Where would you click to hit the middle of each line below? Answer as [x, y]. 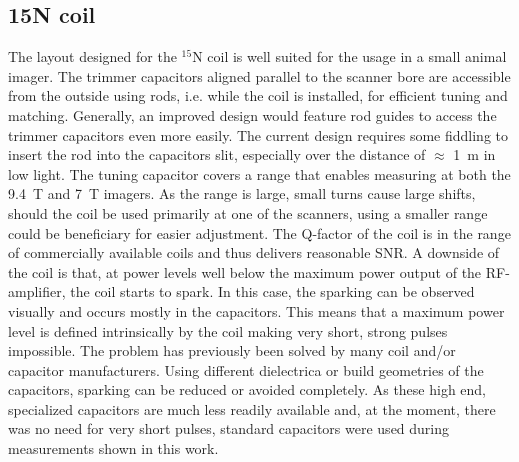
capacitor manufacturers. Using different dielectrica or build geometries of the [246, 369]
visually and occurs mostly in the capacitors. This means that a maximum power [256, 310]
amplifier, [37, 291]
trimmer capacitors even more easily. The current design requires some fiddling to [258, 134]
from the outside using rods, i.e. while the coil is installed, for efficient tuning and [258, 95]
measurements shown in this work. [113, 448]
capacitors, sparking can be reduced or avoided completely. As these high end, [247, 389]
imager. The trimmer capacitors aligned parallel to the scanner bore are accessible [259, 75]
